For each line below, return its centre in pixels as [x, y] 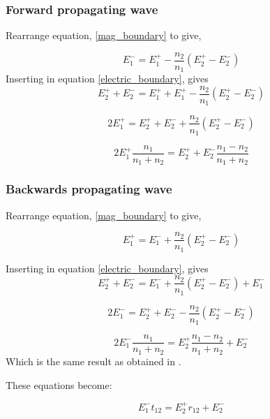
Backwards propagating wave [89, 189]
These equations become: [59, 384]
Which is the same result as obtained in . [93, 361]
